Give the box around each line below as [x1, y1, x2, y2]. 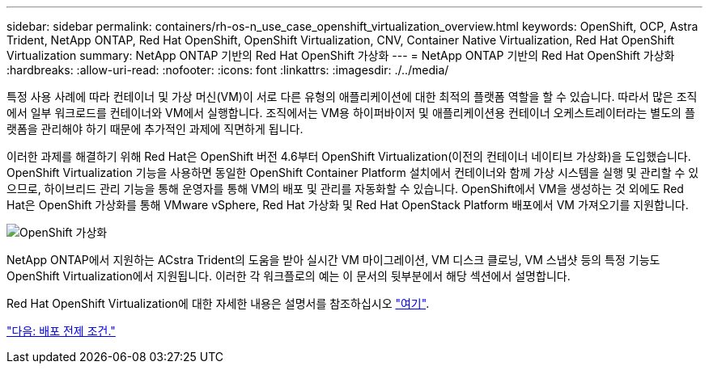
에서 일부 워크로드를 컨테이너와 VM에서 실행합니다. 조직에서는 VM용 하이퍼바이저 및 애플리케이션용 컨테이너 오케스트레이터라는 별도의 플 [6, 106, 695, 120]
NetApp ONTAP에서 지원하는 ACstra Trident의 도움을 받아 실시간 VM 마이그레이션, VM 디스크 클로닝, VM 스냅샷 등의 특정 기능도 [6, 253, 660, 267]
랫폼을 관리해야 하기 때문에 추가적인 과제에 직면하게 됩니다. [6, 122, 304, 136]
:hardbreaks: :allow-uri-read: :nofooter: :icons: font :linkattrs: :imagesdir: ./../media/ [6, 63, 449, 77]
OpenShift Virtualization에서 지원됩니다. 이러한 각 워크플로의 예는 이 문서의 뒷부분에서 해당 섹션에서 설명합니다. [6, 269, 571, 283]
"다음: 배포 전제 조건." [6, 324, 116, 338]
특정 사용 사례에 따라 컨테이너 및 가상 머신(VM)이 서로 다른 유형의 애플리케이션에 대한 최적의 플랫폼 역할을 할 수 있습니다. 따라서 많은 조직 [6, 90, 698, 103]
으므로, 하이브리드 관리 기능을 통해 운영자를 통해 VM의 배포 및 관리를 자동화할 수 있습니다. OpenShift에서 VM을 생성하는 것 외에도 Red [6, 182, 684, 196]
